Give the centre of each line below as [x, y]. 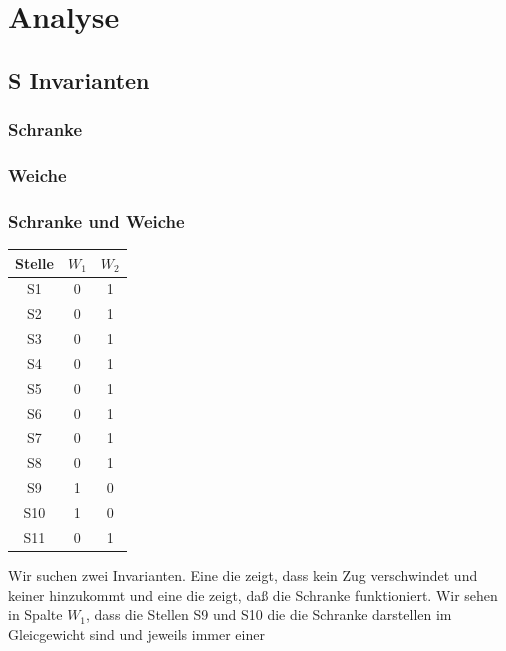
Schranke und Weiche [96, 220]
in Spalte [35, 614]
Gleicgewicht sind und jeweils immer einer [136, 633]
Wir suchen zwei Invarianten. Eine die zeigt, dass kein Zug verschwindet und [243, 574]
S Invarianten [79, 79]
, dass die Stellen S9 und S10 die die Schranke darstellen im [269, 614]
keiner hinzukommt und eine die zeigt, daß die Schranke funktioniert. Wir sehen [253, 594]
